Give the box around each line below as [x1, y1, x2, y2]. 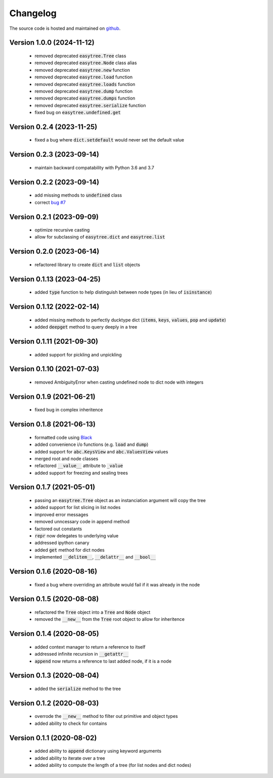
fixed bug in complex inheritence [34, 407, 103, 413]
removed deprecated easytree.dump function [34, 88, 133, 94]
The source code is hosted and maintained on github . [9, 25, 121, 31]
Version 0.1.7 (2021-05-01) [9, 483, 96, 491]
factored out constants [34, 526, 82, 532]
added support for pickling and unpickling [34, 351, 122, 357]
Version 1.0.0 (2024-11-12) [9, 38, 95, 47]
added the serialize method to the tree [34, 685, 121, 692]
